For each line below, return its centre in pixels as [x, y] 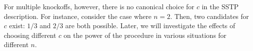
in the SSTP [220, 6]
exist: [17, 25]
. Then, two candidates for [209, 16]
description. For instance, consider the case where [78, 16]
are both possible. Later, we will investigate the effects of [150, 25]
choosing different [30, 35]
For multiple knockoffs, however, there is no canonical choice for [99, 6]
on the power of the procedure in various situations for [145, 35]
